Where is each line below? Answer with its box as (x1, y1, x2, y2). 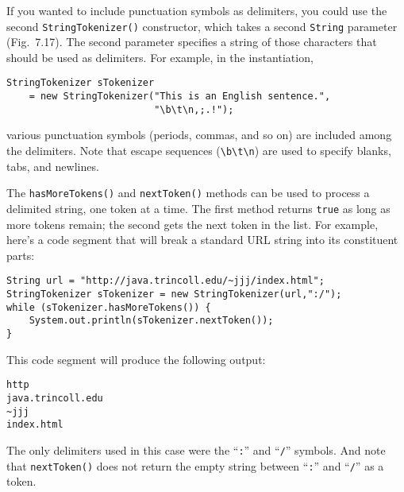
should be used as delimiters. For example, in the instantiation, (6, 48, 314, 65)
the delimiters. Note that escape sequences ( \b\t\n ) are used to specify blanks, (6, 142, 391, 158)
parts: (6, 246, 35, 263)
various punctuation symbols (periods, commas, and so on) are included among (6, 126, 392, 143)
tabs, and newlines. (6, 157, 99, 174)
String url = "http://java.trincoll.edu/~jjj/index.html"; (6, 275, 325, 287)
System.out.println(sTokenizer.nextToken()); (29, 315, 274, 327)
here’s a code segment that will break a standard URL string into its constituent (6, 231, 398, 248)
